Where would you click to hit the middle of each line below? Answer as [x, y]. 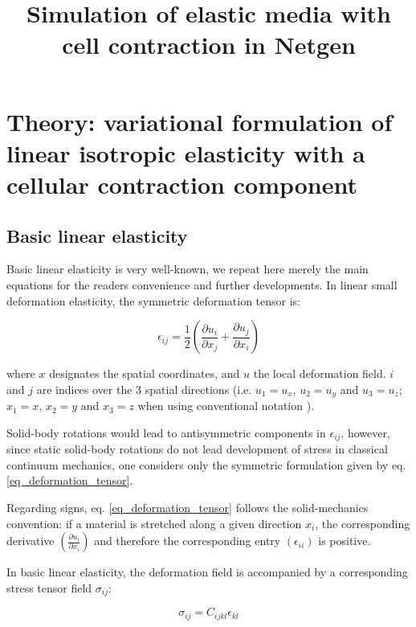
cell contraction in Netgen [209, 45]
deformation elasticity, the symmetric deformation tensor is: [154, 300]
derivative [31, 541]
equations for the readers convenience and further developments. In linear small [202, 284]
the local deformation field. [320, 373]
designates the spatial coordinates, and [145, 373]
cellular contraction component [182, 184]
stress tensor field [49, 587]
